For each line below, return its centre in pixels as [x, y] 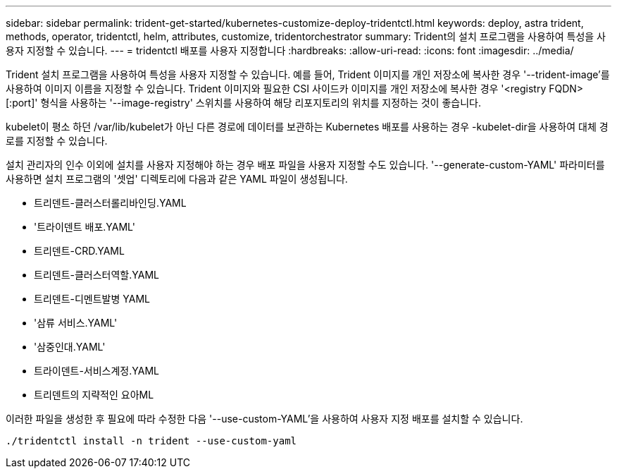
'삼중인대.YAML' [70, 347]
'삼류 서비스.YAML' [76, 323]
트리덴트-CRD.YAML [79, 251]
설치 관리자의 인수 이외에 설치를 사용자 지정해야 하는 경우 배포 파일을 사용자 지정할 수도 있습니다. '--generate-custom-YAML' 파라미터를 [305, 165]
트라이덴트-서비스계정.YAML [96, 371]
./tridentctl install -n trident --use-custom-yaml [151, 441]
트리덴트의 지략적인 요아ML [94, 395]
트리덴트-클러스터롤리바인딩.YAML [110, 203]
